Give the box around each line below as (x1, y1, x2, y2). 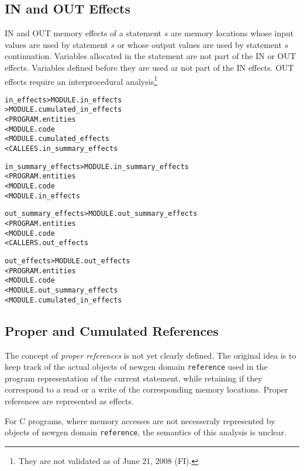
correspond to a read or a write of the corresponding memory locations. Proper (5, 383, 288, 396)
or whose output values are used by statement (117, 38, 282, 50)
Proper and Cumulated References (5, 321, 219, 339)
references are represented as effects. (5, 394, 134, 407)
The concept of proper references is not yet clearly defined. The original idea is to (5, 349, 296, 361)
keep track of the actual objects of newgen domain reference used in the (5, 360, 268, 373)
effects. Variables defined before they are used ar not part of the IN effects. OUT (5, 61, 294, 73)
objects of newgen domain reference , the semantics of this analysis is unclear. (5, 426, 286, 438)
